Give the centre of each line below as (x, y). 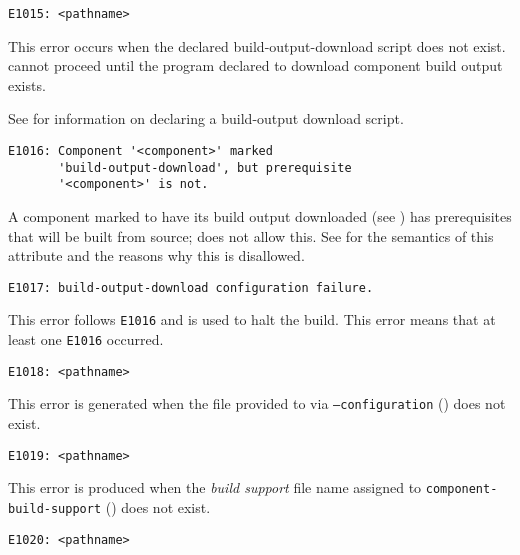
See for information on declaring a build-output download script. (206, 118)
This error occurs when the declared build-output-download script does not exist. (257, 45)
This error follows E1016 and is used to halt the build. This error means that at (252, 319)
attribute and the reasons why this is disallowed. (156, 255)
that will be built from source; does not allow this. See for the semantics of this (251, 235)
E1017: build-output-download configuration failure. (191, 287)
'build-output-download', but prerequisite (205, 167)
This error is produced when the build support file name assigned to (215, 487)
